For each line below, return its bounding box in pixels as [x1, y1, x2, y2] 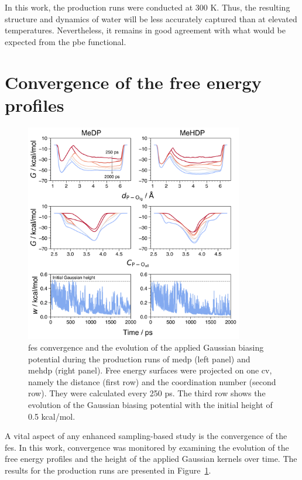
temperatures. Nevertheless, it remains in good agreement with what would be [5, 24, 286, 36]
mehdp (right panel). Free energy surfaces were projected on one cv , [28, 364, 272, 376]
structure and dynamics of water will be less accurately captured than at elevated [5, 12, 297, 25]
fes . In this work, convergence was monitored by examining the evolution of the [5, 441, 289, 453]
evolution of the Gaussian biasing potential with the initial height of [28, 399, 273, 411]
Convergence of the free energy [5, 70, 262, 94]
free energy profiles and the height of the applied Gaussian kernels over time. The [5, 452, 297, 465]
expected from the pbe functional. [5, 35, 126, 47]
